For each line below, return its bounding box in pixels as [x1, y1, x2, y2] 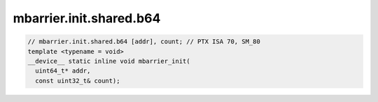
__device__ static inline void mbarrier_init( [27, 57, 190, 65]
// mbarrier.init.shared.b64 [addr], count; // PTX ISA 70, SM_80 [27, 38, 260, 45]
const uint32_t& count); [35, 77, 120, 85]
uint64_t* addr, [35, 67, 91, 75]
